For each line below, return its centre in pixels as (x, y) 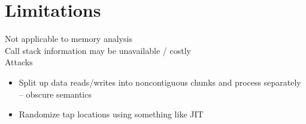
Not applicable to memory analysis (69, 39)
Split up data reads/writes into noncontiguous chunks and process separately (160, 82)
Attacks (19, 62)
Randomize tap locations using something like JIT (111, 114)
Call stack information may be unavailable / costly (98, 50)
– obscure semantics (55, 94)
